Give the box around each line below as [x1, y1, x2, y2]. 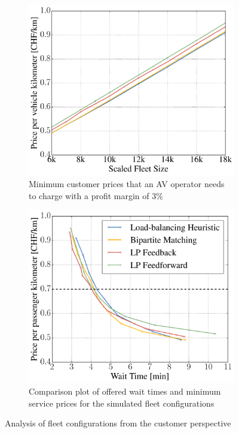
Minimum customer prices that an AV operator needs [29, 178, 225, 190]
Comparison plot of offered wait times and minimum [29, 385, 221, 398]
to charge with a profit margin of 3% [29, 189, 163, 202]
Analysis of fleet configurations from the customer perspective [5, 417, 231, 429]
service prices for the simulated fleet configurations [29, 396, 215, 409]
